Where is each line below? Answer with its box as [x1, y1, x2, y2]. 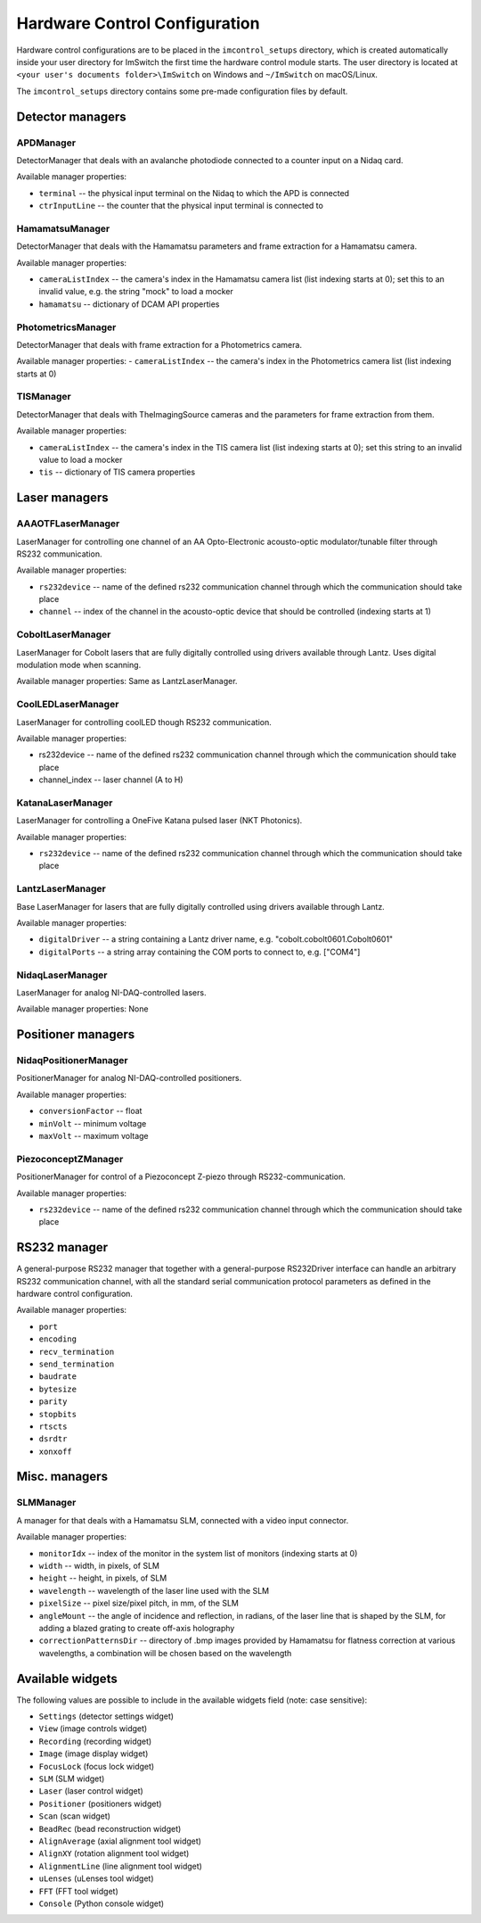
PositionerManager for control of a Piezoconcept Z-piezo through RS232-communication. [16, 1171, 346, 1182]
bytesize [38, 1383, 77, 1394]
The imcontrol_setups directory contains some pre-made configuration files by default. [16, 86, 348, 96]
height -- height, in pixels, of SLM [38, 1572, 167, 1583]
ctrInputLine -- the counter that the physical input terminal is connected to [38, 201, 324, 211]
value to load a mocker [38, 454, 123, 465]
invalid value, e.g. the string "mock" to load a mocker [38, 286, 233, 297]
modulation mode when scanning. [16, 660, 142, 671]
